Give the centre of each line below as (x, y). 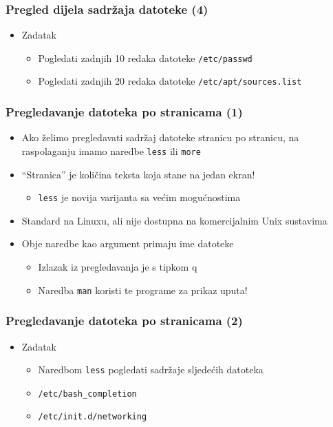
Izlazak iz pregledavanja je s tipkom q (118, 267)
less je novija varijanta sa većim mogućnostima (139, 197)
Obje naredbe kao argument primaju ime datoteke (128, 243)
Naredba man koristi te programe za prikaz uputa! (143, 290)
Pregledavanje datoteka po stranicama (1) (124, 112)
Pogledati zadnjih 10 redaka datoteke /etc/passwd (145, 58)
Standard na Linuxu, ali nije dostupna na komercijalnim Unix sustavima (174, 220)
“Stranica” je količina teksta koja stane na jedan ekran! (138, 174)
